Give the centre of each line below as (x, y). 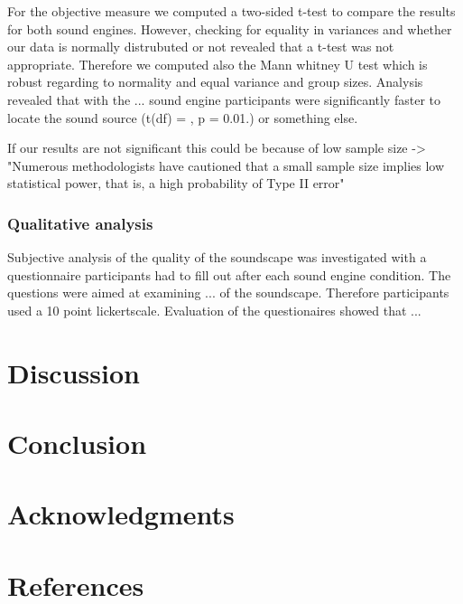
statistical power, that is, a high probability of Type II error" (176, 183)
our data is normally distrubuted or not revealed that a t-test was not (201, 47)
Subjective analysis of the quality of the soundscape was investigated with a (217, 257)
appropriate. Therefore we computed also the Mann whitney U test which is (218, 64)
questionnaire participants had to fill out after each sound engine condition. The (229, 274)
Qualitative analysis (80, 223)
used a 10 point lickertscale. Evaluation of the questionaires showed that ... (214, 310)
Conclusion (77, 444)
